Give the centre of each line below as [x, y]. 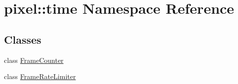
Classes [23, 39]
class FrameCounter [34, 60]
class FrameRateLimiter [40, 76]
